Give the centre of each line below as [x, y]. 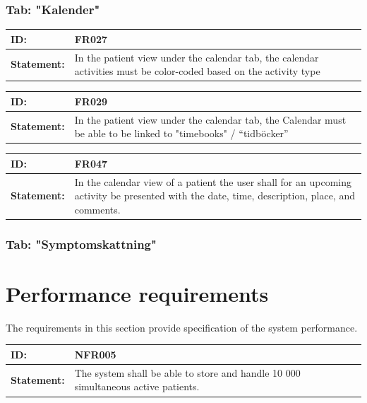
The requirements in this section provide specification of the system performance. [182, 327]
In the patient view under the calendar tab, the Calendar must [210, 119]
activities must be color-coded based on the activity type [197, 71]
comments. [97, 209]
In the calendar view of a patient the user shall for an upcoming [213, 181]
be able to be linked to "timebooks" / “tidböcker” [181, 133]
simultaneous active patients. [137, 386]
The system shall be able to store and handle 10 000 [187, 372]
